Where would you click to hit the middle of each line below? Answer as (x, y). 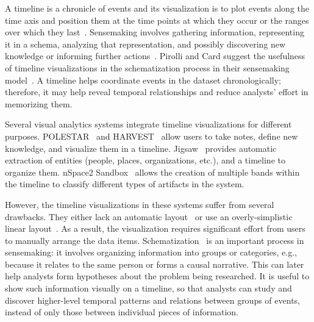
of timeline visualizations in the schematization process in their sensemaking (147, 67)
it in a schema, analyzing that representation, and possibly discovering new (145, 44)
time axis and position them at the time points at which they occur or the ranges (157, 20)
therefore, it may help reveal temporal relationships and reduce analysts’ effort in (157, 92)
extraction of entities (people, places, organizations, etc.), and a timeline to (145, 160)
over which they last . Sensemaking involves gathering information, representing (155, 32)
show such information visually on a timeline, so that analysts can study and (148, 288)
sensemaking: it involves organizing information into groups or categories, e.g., (151, 252)
